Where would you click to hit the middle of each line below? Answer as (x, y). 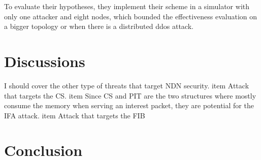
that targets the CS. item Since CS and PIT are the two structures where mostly (130, 95)
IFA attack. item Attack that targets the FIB (75, 115)
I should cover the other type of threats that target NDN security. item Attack (127, 85)
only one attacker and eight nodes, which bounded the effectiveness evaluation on (131, 16)
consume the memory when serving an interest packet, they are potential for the (129, 105)
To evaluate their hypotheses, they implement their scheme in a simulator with (127, 6)
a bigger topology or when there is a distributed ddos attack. (99, 26)
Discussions (45, 61)
